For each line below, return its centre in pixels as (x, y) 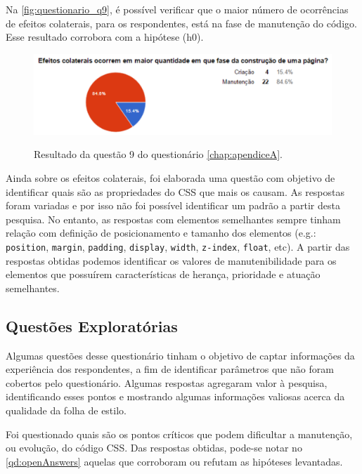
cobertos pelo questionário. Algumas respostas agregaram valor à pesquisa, (167, 382)
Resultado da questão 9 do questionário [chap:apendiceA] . (159, 154)
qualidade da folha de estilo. (66, 410)
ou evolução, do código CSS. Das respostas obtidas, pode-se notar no (154, 448)
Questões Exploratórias (92, 325)
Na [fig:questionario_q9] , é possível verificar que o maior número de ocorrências (177, 9)
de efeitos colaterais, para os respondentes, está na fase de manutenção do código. (181, 23)
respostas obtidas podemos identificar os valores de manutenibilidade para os (171, 260)
